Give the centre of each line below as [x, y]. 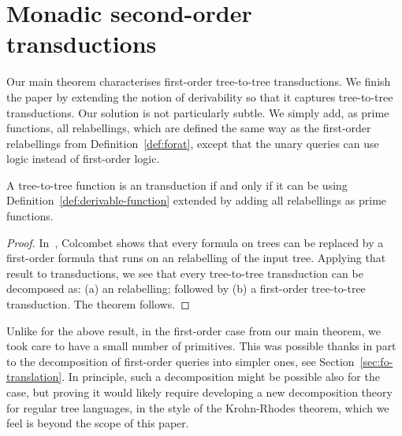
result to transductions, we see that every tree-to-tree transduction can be [185, 273]
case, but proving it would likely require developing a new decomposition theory [199, 392]
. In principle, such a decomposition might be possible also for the [221, 377]
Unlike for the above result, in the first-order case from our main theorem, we [194, 330]
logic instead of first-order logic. [83, 159]
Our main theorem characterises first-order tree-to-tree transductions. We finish [199, 81]
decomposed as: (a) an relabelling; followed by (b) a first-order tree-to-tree [186, 288]
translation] [34, 377]
